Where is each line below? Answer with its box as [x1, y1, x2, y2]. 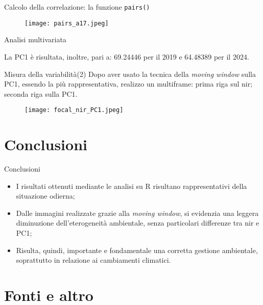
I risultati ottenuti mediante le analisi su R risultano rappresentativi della [16, 180, 247, 191]
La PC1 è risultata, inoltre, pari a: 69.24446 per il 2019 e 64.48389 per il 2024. [4, 51, 249, 62]
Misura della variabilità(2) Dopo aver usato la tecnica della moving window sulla [4, 68, 256, 79]
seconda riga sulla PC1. [4, 88, 78, 99]
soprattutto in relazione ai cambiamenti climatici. [16, 255, 171, 265]
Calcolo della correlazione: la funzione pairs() [4, 2, 150, 12]
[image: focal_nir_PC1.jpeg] [25, 106, 124, 114]
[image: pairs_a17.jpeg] [25, 19, 109, 27]
